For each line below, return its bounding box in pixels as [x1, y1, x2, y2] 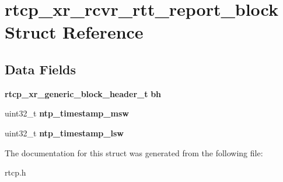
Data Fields [5, 60, 76, 78]
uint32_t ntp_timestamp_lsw [5, 126, 124, 139]
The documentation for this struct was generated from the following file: [5, 146, 263, 159]
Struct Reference [5, 20, 144, 44]
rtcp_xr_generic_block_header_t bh [5, 87, 162, 99]
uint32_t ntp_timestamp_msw [5, 107, 129, 119]
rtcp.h [5, 166, 26, 178]
